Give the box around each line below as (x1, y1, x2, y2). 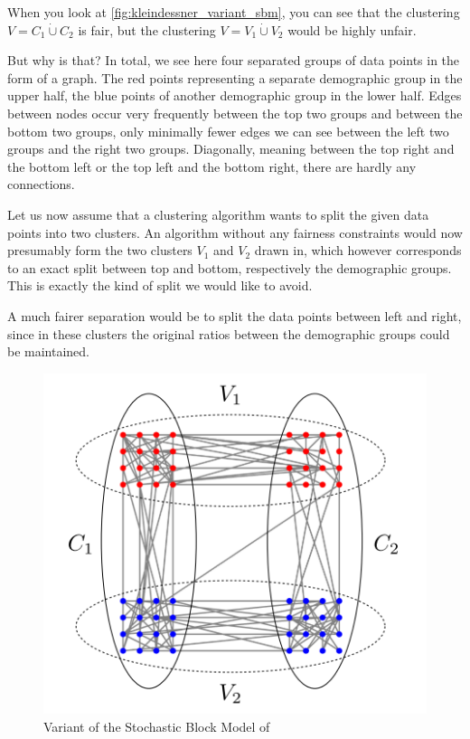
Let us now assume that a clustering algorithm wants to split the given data (7, 204, 429, 223)
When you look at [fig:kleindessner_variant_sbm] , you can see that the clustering (7, 3, 460, 21)
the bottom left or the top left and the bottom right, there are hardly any (7, 156, 417, 175)
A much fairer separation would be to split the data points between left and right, (7, 306, 462, 325)
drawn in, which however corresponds (254, 241, 462, 260)
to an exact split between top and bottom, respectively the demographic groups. (7, 258, 452, 277)
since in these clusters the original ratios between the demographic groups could (7, 324, 450, 343)
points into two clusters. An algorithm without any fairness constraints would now (7, 223, 463, 242)
